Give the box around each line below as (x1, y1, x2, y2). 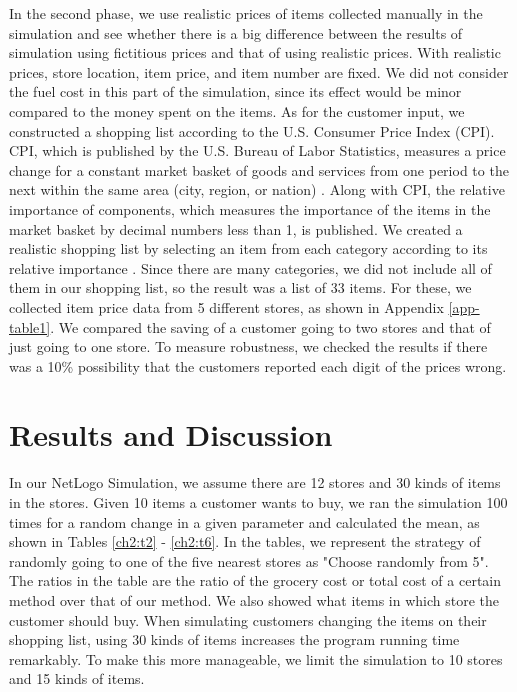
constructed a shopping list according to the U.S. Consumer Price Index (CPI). (9, 120, 495, 141)
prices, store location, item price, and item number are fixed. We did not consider (9, 61, 509, 82)
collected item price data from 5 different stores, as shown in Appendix (9, 296, 444, 317)
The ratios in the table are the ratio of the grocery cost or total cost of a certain (9, 570, 502, 591)
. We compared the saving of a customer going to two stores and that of (50, 316, 491, 337)
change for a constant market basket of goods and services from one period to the (9, 159, 509, 180)
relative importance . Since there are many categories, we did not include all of (9, 257, 492, 278)
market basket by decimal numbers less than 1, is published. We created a (9, 218, 463, 239)
